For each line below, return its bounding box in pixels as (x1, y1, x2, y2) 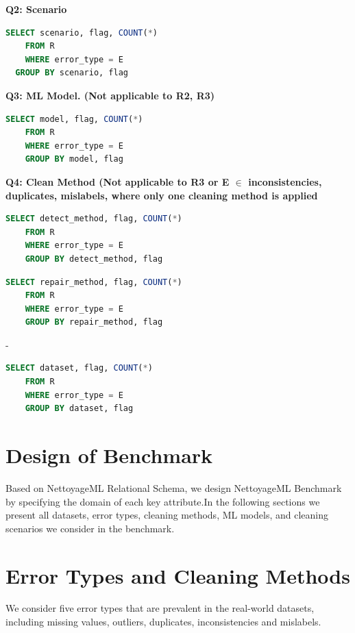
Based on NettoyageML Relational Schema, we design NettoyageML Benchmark (5, 480, 342, 495)
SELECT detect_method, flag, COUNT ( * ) (5, 214, 182, 224)
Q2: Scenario (5, 2, 67, 16)
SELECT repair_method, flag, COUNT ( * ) (5, 277, 182, 287)
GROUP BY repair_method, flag (25, 317, 163, 327)
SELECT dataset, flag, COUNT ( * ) (5, 363, 153, 373)
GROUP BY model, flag (25, 154, 123, 164)
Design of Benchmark (5, 441, 213, 469)
